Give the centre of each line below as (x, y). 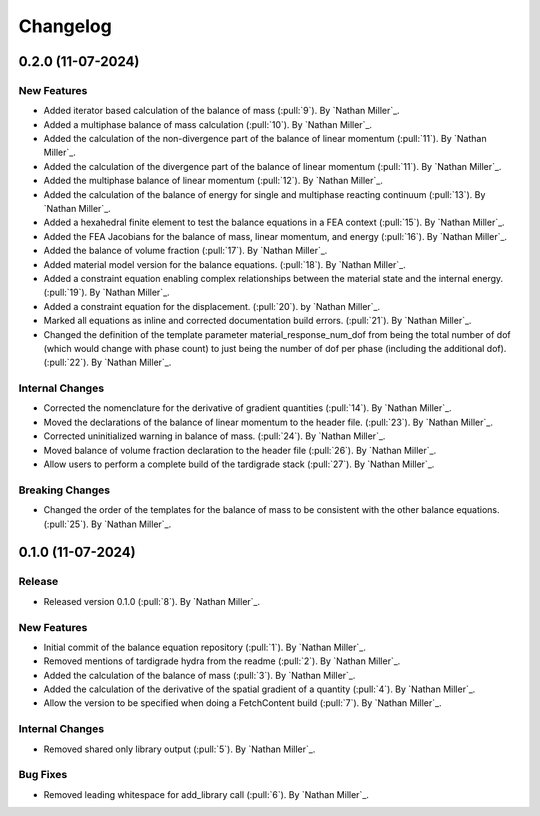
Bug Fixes (43, 775)
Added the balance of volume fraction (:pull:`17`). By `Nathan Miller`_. (185, 251)
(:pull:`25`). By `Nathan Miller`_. (107, 524)
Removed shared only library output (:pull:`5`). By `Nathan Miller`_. (179, 749)
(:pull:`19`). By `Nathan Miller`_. (106, 292)
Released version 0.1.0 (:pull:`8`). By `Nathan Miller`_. (152, 601)
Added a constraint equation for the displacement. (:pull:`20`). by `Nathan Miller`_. (212, 306)
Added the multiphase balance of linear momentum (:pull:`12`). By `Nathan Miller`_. (213, 181)
